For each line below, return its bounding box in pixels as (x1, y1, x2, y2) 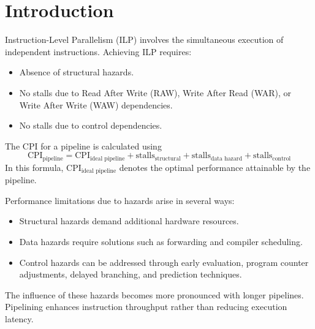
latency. (5, 312, 34, 325)
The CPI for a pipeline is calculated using (5, 139, 162, 152)
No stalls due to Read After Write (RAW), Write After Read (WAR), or (19, 86, 292, 99)
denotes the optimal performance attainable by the (119, 161, 311, 173)
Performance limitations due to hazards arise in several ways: (5, 194, 235, 206)
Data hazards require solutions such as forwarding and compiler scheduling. (19, 235, 303, 248)
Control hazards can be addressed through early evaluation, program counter (19, 255, 309, 268)
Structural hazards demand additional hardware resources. (19, 214, 239, 227)
